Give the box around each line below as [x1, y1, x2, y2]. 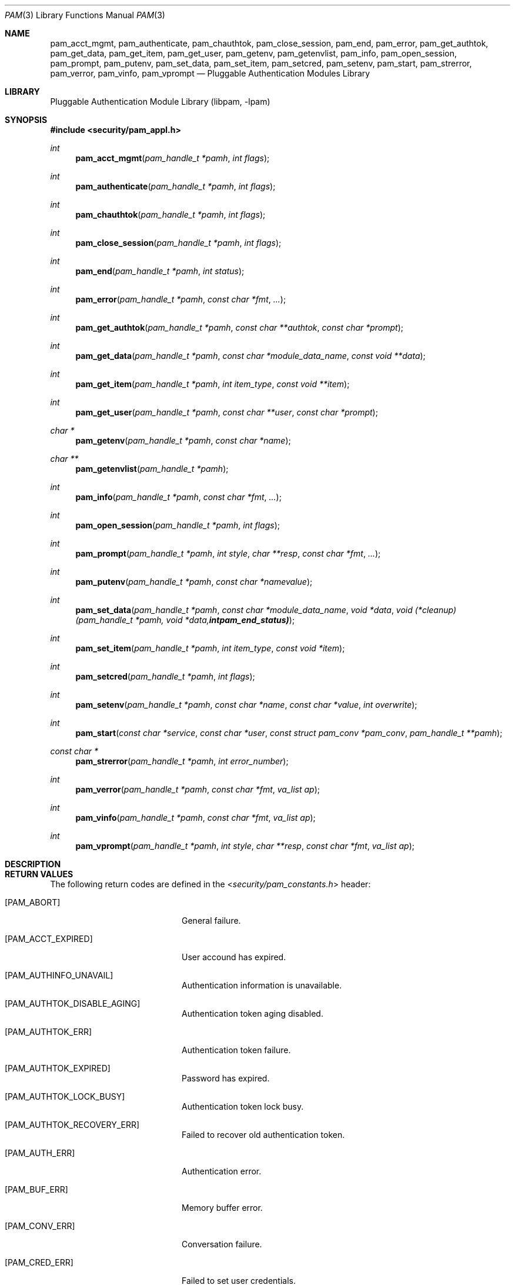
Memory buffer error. [182, 1203, 263, 1213]
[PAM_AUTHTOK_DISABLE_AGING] [5, 998, 141, 1008]
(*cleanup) [414, 605, 457, 615]
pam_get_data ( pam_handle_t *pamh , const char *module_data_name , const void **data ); [75, 351, 426, 361]
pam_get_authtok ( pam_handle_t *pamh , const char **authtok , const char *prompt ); [75, 322, 404, 332]
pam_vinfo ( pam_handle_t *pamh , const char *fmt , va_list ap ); [75, 813, 316, 823]
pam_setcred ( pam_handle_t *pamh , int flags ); [75, 671, 255, 681]
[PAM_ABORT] [5, 897, 61, 907]
